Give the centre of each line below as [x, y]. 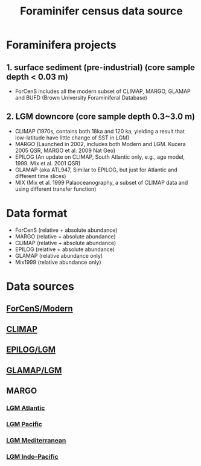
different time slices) [40, 176]
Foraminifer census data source [101, 11]
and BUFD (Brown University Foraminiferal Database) [81, 97]
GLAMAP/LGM [34, 370]
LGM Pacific [24, 424]
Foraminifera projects [61, 45]
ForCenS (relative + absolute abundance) [66, 230]
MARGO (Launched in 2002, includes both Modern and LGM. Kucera [100, 144]
